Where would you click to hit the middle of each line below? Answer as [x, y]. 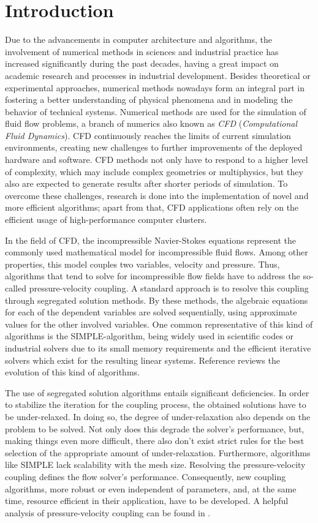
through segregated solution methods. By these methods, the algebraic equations [157, 300]
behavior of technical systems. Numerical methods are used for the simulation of [156, 111]
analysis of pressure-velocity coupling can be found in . [108, 512]
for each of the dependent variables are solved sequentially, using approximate [151, 312]
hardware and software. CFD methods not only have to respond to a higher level [157, 160]
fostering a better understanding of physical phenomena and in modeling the [149, 100]
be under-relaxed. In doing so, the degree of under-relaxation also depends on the [158, 416]
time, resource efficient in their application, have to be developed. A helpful [147, 501]
